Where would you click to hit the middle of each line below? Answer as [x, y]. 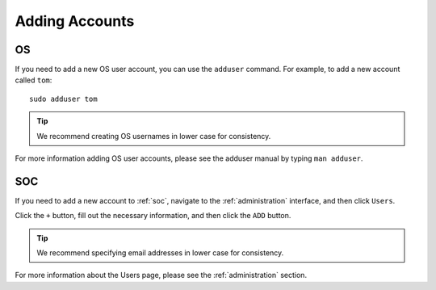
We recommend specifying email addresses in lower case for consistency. [160, 253]
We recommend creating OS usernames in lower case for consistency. [154, 136]
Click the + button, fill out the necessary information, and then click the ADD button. [153, 216]
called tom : [34, 80]
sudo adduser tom [63, 99]
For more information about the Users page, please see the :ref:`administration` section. [161, 275]
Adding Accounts [75, 21]
